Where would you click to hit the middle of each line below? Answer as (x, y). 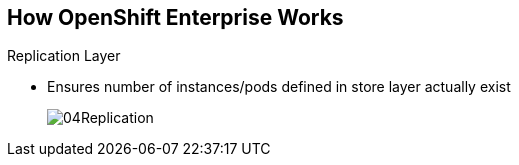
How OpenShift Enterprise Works (175, 17)
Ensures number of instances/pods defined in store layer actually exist (279, 87)
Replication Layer (64, 56)
